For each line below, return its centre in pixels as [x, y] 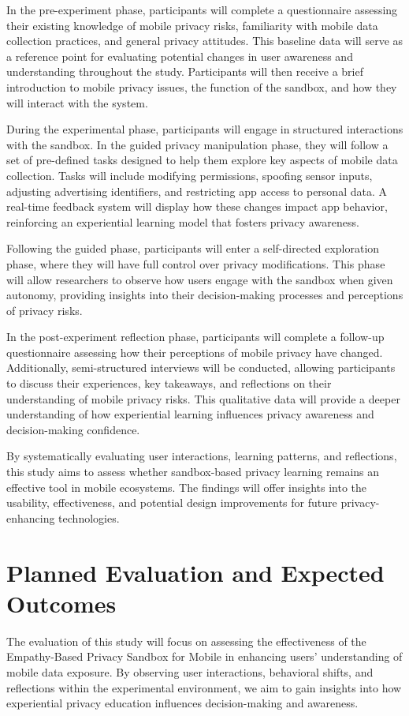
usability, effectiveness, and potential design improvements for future [172, 502]
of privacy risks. [45, 310]
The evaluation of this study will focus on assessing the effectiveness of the [186, 641]
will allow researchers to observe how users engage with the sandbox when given [200, 279]
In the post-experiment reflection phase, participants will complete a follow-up [195, 337]
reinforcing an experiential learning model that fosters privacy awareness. [183, 221]
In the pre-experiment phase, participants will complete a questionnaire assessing [202, 9]
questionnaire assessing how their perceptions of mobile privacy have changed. [195, 352]
